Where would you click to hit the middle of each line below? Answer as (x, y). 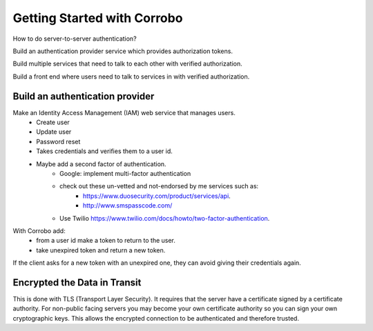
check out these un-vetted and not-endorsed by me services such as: (159, 186)
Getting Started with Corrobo (98, 18)
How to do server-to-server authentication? (75, 39)
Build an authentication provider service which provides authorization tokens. (123, 51)
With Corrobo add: (39, 230)
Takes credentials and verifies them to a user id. (104, 151)
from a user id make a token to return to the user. (106, 241)
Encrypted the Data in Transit (77, 282)
